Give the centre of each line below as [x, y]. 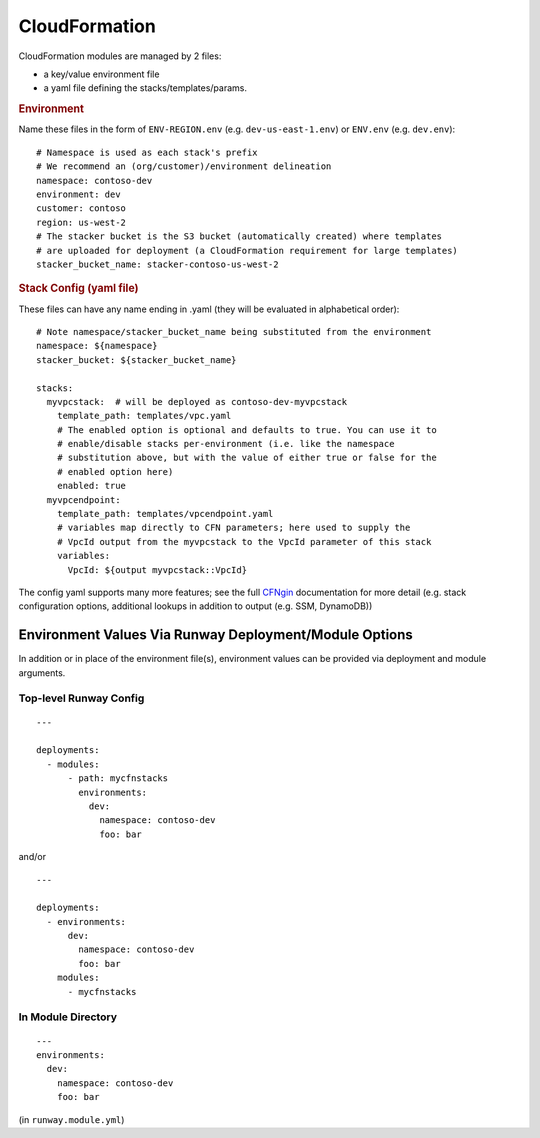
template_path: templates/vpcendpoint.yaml [165, 514]
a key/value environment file [101, 74]
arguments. [42, 672]
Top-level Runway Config [81, 698]
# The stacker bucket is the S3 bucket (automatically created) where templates [239, 236]
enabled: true [91, 486]
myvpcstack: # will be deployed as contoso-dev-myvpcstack [197, 401]
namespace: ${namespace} [97, 346]
